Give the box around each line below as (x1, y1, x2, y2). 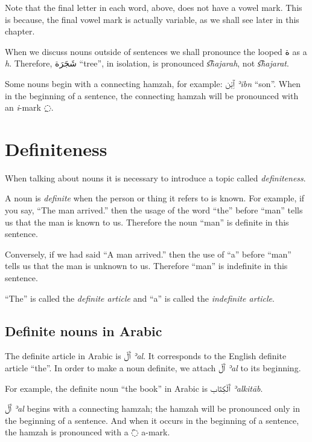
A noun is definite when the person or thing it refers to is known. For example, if (5, 192, 305, 204)
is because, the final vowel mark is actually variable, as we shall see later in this (5, 13, 299, 25)
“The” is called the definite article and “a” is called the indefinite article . (5, 291, 275, 304)
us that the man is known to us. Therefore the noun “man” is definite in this (5, 215, 289, 228)
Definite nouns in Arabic (5, 321, 162, 340)
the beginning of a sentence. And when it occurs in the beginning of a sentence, (5, 414, 299, 426)
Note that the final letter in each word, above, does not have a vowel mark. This (5, 1, 302, 13)
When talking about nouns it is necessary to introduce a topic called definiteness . (5, 171, 306, 184)
